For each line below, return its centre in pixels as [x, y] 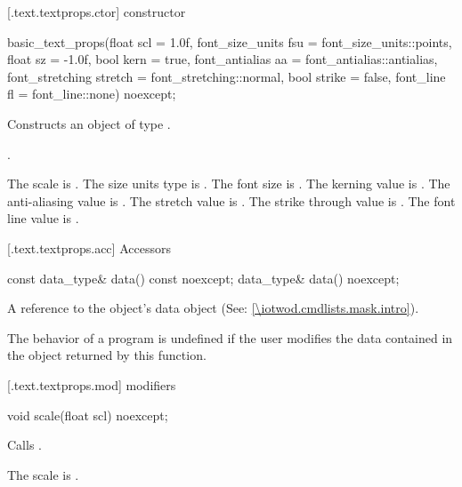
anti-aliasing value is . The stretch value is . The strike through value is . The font [231, 200]
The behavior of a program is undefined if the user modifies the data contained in [230, 337]
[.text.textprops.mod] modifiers [92, 384]
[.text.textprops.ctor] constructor [97, 12]
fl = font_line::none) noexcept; [92, 94]
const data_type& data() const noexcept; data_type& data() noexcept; [203, 278]
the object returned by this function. [107, 355]
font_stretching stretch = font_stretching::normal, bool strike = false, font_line [227, 76]
